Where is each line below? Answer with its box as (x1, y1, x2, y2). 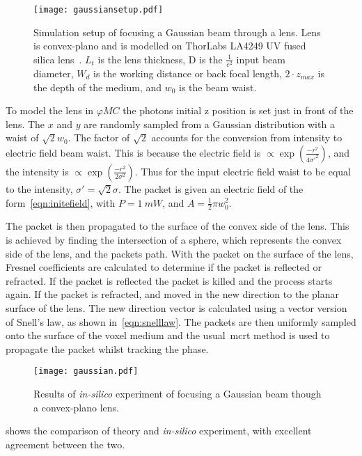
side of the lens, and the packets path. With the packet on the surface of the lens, (6, 246, 354, 260)
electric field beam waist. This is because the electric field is (6, 145, 261, 159)
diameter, (33, 65, 74, 80)
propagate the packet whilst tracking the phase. (6, 341, 209, 356)
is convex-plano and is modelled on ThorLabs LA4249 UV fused (33, 38, 306, 53)
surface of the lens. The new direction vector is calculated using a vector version (6, 300, 347, 315)
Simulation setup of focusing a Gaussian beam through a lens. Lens (33, 24, 321, 39)
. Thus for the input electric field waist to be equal (134, 164, 351, 178)
